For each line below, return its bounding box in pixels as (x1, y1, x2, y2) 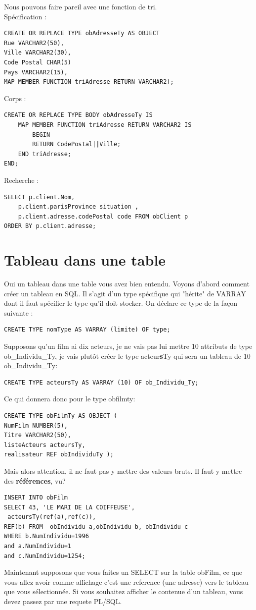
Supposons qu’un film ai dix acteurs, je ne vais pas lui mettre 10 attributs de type (4, 340, 253, 351)
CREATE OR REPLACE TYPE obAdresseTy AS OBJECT (4, 30, 160, 37)
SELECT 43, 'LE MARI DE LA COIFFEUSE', (4, 503, 135, 511)
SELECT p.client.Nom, (4, 193, 75, 201)
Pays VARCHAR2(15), (4, 68, 68, 76)
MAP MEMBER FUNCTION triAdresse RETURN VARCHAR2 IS (18, 121, 192, 128)
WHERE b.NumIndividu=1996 (4, 533, 89, 540)
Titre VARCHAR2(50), (4, 432, 72, 439)
